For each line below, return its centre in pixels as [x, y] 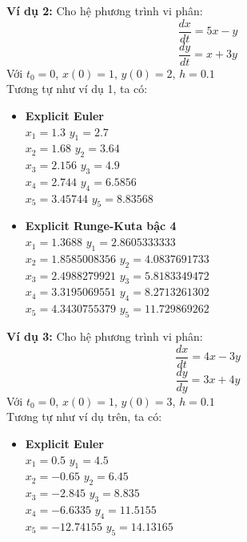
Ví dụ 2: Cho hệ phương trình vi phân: [105, 10]
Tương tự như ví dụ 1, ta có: [77, 89]
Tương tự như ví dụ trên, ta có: [84, 417]
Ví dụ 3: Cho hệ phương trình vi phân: [105, 336]
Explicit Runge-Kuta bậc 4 [101, 226]
